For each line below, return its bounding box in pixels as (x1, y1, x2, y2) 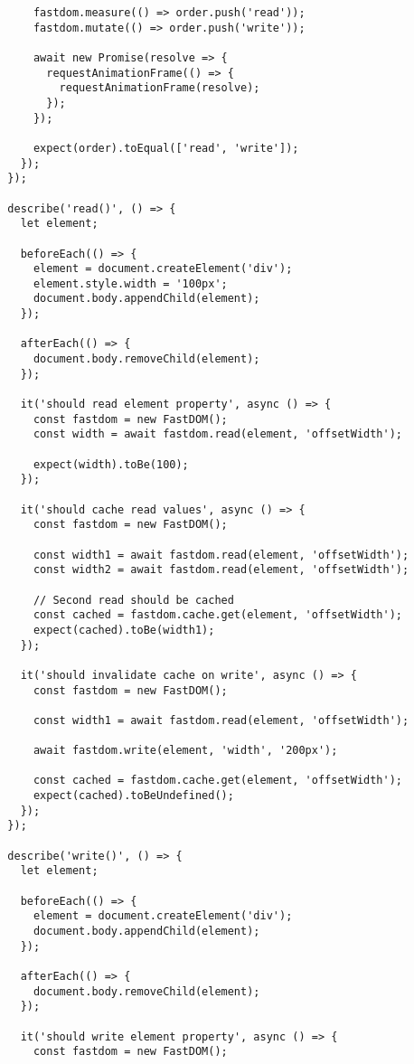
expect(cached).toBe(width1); (33, 623, 215, 636)
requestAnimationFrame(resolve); (59, 81, 260, 95)
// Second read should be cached (33, 593, 234, 607)
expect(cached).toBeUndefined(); (33, 789, 234, 803)
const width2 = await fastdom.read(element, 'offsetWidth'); (33, 563, 409, 577)
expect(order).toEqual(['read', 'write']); (33, 141, 299, 155)
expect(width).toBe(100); (33, 457, 189, 471)
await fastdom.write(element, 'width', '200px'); (33, 744, 338, 758)
